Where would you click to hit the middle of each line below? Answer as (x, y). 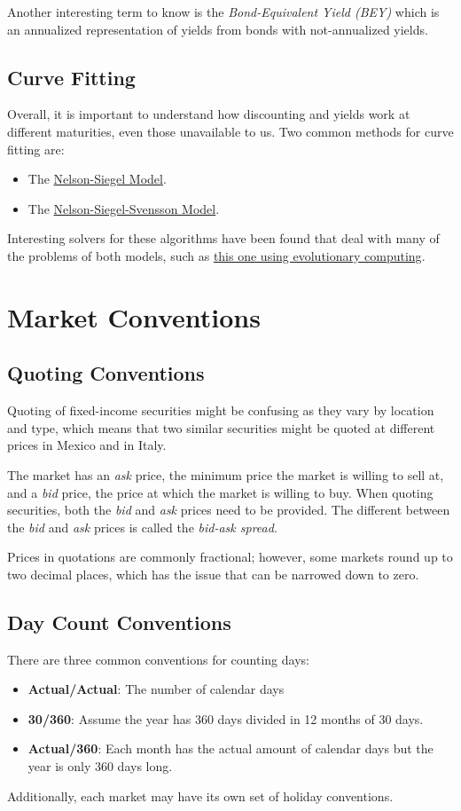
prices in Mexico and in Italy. (87, 445)
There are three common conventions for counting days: (158, 659)
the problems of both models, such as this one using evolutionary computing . (216, 255)
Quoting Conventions (106, 373)
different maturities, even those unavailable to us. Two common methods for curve (230, 131)
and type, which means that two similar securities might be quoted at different (221, 427)
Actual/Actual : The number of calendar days (156, 689)
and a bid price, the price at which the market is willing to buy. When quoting (220, 492)
